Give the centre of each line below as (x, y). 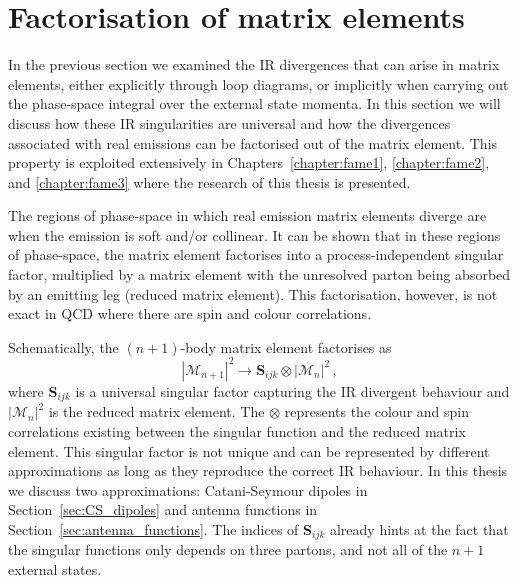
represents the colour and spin (377, 411)
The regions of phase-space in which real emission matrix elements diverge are (247, 215)
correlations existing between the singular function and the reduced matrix (237, 430)
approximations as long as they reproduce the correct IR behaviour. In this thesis (258, 470)
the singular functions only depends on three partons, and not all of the (228, 549)
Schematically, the (63, 346)
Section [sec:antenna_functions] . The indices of (153, 528)
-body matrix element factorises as (286, 346)
